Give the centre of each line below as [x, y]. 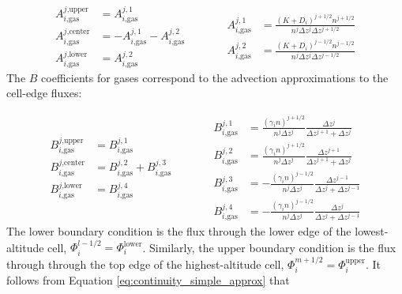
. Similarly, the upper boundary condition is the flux [269, 247]
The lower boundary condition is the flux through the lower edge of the [179, 231]
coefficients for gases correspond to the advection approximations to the [215, 77]
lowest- [372, 231]
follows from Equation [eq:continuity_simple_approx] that [148, 280]
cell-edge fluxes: [44, 93]
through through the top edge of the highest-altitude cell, [145, 264]
